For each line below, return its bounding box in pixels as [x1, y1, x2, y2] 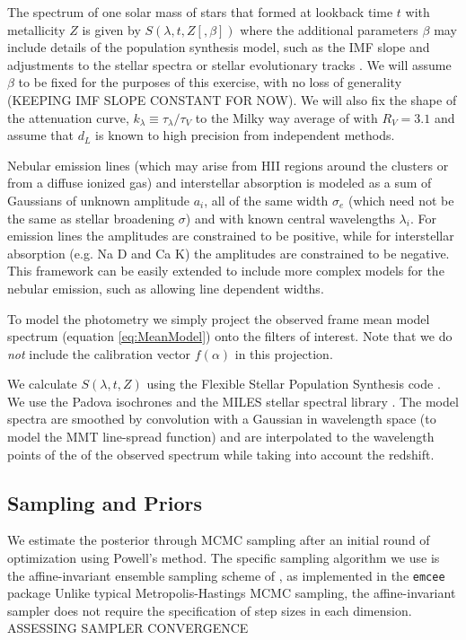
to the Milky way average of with [195, 108, 378, 127]
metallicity [7, 20, 66, 39]
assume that [7, 126, 75, 145]
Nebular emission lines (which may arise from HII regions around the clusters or [7, 155, 449, 174]
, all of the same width [204, 190, 329, 209]
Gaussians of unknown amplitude [7, 190, 189, 209]
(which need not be [348, 190, 454, 209]
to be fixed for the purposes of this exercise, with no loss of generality [18, 73, 402, 92]
